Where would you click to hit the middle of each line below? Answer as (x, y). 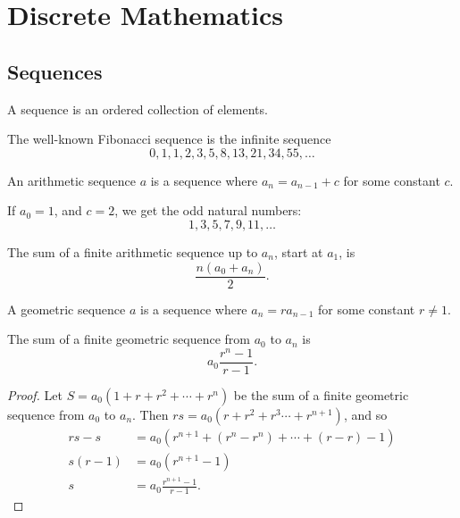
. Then (151, 414)
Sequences (55, 71)
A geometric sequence (67, 309)
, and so (365, 414)
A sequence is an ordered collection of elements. (138, 109)
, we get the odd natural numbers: (208, 210)
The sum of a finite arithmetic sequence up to (133, 251)
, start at (298, 251)
